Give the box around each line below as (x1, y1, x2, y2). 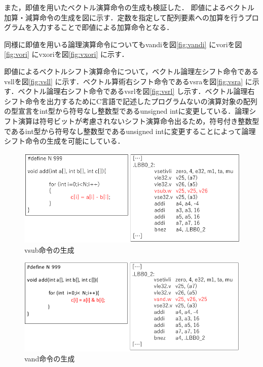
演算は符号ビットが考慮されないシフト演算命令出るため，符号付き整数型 (18, 115, 259, 126)
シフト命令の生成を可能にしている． (4, 136, 125, 146)
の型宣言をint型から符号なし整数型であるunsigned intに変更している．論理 (4, 106, 249, 116)
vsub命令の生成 (24, 244, 74, 255)
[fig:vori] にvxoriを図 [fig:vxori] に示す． (4, 49, 129, 59)
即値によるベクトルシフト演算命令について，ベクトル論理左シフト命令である (4, 65, 259, 76)
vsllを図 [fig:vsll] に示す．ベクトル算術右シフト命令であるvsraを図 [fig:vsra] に (4, 76, 252, 86)
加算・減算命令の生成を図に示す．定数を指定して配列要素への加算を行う (4, 12, 245, 22)
